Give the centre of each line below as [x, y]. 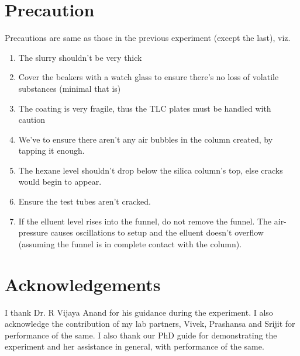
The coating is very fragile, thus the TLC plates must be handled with [145, 108]
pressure [33, 232]
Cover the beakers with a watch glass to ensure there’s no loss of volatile [149, 77]
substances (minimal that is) [70, 88]
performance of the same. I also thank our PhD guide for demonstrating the [141, 335]
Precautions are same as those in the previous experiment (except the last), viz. [148, 38]
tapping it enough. [51, 151]
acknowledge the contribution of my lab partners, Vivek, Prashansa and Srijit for [150, 324]
